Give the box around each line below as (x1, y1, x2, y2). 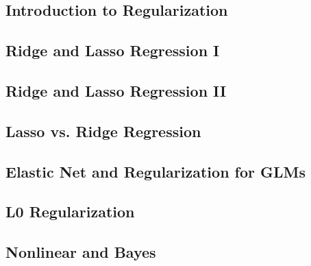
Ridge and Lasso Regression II (5, 80, 227, 101)
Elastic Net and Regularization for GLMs (5, 160, 306, 182)
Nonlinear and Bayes (5, 241, 156, 263)
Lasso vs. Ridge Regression (5, 120, 201, 141)
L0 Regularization (5, 201, 135, 222)
